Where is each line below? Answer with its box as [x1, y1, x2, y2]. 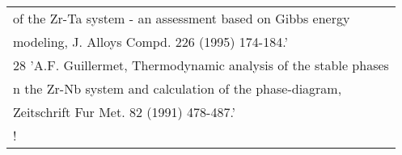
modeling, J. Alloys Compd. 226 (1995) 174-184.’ [13, 32, 288, 51]
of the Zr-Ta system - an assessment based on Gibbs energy [13, 9, 350, 27]
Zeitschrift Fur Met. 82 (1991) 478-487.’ [13, 103, 236, 121]
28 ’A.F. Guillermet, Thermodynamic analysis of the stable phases [13, 56, 389, 74]
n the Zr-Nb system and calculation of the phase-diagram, [13, 79, 342, 98]
